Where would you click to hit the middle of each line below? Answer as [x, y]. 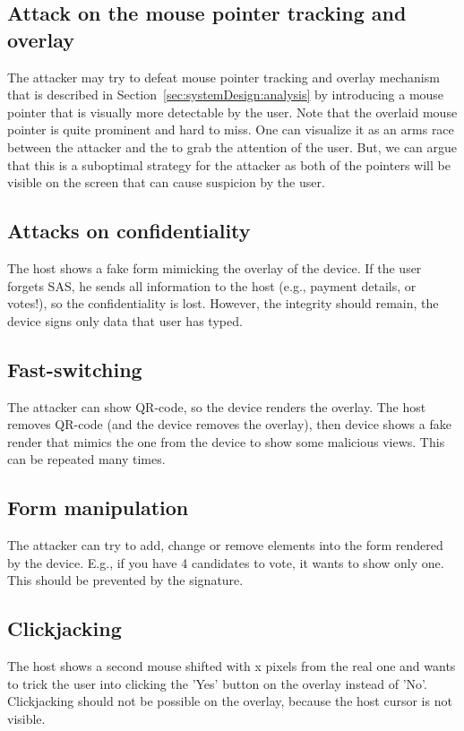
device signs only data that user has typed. [125, 320]
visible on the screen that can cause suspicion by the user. [166, 182]
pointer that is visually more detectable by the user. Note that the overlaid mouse [232, 112]
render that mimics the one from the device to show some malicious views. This [226, 441]
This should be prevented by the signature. [125, 580]
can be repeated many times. [86, 459]
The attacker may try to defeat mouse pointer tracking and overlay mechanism [223, 77]
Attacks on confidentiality [129, 231]
